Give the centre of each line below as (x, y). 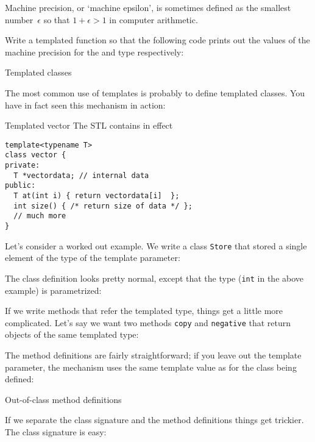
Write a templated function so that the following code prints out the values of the (157, 40)
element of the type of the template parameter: (93, 258)
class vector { (36, 155)
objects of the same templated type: (72, 334)
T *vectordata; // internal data (81, 175)
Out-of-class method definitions (63, 399)
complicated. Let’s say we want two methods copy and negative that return (148, 322)
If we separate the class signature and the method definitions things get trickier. (154, 420)
